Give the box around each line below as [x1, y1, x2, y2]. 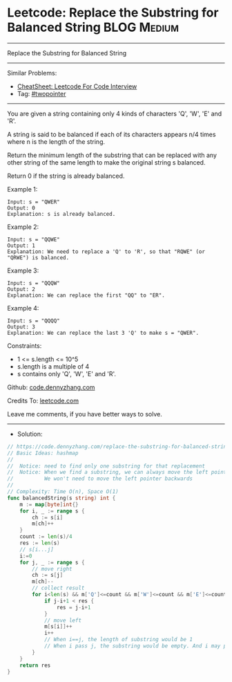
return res [19, 662, 51, 669]
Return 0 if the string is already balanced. [7, 172, 125, 180]
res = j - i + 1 [56, 604, 91, 611]
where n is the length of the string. [7, 137, 106, 146]
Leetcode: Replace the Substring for [7, 5, 219, 21]
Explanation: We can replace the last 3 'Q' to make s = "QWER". [7, 329, 199, 336]
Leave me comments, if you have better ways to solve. [7, 409, 162, 418]
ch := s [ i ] [32, 514, 64, 521]
